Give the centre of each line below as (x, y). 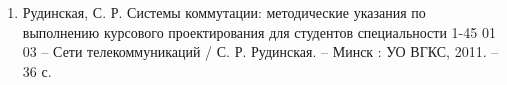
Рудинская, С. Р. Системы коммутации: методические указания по (224, 12)
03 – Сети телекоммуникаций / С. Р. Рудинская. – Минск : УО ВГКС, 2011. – (260, 51)
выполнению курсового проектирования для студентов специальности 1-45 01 (259, 31)
